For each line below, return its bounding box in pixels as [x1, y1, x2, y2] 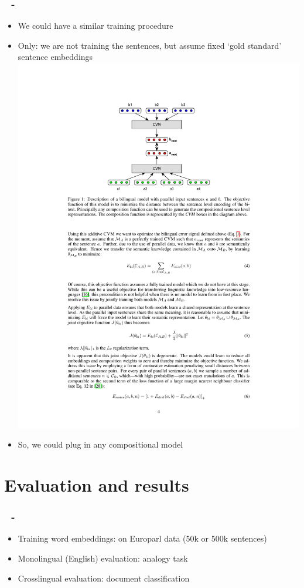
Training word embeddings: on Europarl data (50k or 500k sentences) [18, 532, 267, 545]
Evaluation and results [4, 473, 189, 497]
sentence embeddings [18, 51, 93, 63]
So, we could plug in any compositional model [18, 438, 183, 451]
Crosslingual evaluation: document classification [18, 572, 190, 584]
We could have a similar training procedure [18, 19, 173, 32]
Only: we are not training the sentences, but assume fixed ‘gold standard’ [18, 39, 282, 51]
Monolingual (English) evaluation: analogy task [18, 552, 188, 565]
